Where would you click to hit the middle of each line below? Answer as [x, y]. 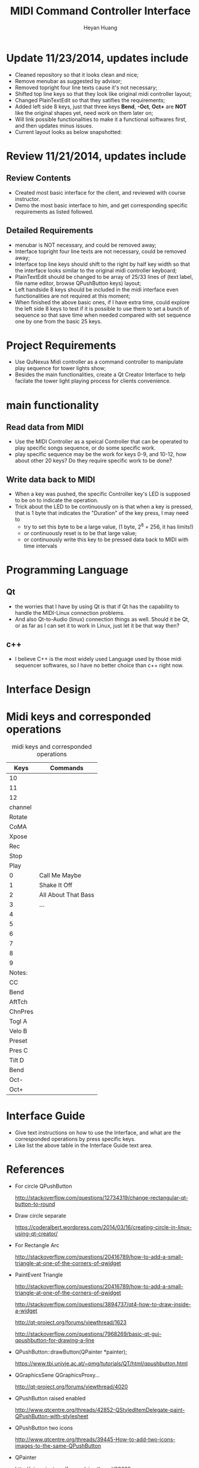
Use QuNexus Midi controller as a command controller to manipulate [99, 362]
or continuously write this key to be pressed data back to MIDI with [106, 539]
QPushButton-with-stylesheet [51, 1416]
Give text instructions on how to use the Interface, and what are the [98, 1132]
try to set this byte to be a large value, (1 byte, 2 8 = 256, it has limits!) [108, 526]
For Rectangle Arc [37, 1245]
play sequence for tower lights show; [60, 368]
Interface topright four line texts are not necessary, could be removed [100, 251]
